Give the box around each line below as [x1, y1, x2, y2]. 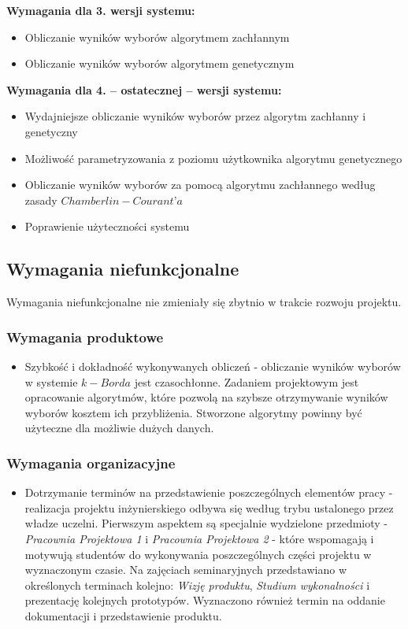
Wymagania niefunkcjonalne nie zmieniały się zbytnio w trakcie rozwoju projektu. [6, 294, 402, 310]
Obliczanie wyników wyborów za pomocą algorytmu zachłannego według [24, 176, 376, 193]
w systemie [24, 373, 78, 390]
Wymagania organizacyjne [6, 453, 176, 472]
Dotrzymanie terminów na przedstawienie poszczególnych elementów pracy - [24, 484, 393, 501]
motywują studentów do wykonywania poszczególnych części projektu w [24, 546, 372, 562]
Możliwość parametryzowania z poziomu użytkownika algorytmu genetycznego [24, 150, 402, 166]
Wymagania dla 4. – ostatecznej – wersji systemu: [6, 81, 282, 98]
